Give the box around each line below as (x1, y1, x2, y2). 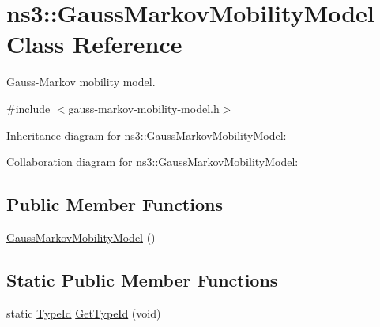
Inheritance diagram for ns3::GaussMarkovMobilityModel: (6, 126, 287, 143)
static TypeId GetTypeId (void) (6, 304, 161, 321)
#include (6, 100, 51, 116)
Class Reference (6, 28, 182, 60)
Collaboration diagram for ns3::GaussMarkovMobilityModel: (6, 153, 299, 170)
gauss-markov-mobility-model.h (68, 100, 220, 116)
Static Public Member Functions (6, 267, 278, 291)
